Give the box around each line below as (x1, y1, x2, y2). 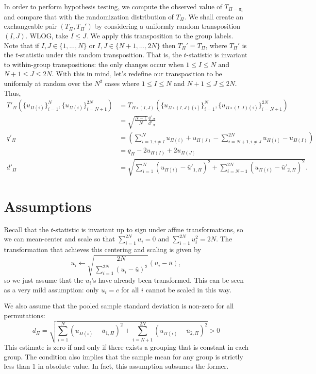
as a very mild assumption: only (4, 284, 99, 294)
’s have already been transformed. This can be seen (91, 275, 244, 285)
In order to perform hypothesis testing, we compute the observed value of (4, 1, 222, 11)
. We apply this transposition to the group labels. (86, 31, 233, 41)
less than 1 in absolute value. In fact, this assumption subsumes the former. (4, 361, 229, 371)
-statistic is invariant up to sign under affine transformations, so (53, 224, 243, 234)
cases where (105, 78, 139, 88)
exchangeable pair (4, 21, 57, 31)
